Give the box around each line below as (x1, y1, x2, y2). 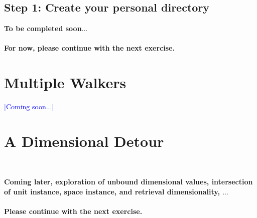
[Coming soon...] (4, 101, 54, 112)
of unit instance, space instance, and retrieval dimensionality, (4, 186, 220, 197)
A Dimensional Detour (4, 130, 164, 151)
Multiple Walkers (4, 72, 126, 93)
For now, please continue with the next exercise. (4, 43, 175, 53)
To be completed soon (4, 23, 82, 34)
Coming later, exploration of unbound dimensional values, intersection (4, 176, 253, 187)
